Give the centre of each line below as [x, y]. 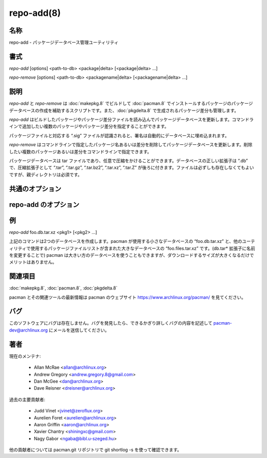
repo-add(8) [35, 13]
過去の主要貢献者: [27, 400]
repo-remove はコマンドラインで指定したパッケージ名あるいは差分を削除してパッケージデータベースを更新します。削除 [131, 145]
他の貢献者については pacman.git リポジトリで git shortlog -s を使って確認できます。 [95, 450]
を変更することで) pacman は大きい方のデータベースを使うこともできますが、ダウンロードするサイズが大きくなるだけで [132, 255]
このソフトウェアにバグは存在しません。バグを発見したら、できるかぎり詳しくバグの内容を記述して [111, 323]
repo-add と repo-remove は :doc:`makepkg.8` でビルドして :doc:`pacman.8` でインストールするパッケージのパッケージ [131, 104]
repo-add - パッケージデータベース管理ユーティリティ [64, 43]
